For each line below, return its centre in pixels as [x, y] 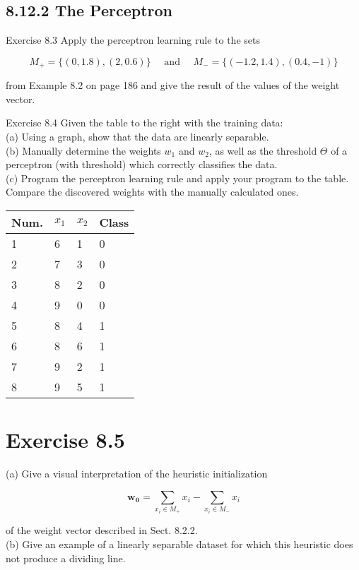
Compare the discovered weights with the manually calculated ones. [152, 192]
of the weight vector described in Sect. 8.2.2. [102, 530]
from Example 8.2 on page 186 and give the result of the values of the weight [173, 85]
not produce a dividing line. [66, 558]
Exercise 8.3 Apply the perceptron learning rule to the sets [133, 40]
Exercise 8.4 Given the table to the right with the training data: [145, 123]
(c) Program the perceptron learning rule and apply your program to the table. [177, 178]
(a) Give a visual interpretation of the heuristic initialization [137, 474]
